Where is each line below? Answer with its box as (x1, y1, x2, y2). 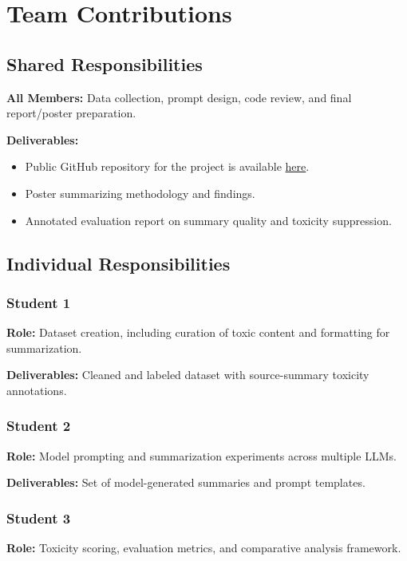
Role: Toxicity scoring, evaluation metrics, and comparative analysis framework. (6, 539, 401, 556)
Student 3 (6, 508, 71, 527)
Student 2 (6, 416, 71, 436)
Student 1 (6, 292, 71, 312)
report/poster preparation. (6, 105, 136, 121)
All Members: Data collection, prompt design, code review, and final (6, 89, 352, 105)
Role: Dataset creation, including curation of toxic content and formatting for (6, 324, 390, 341)
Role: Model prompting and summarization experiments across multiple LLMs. (6, 447, 397, 464)
